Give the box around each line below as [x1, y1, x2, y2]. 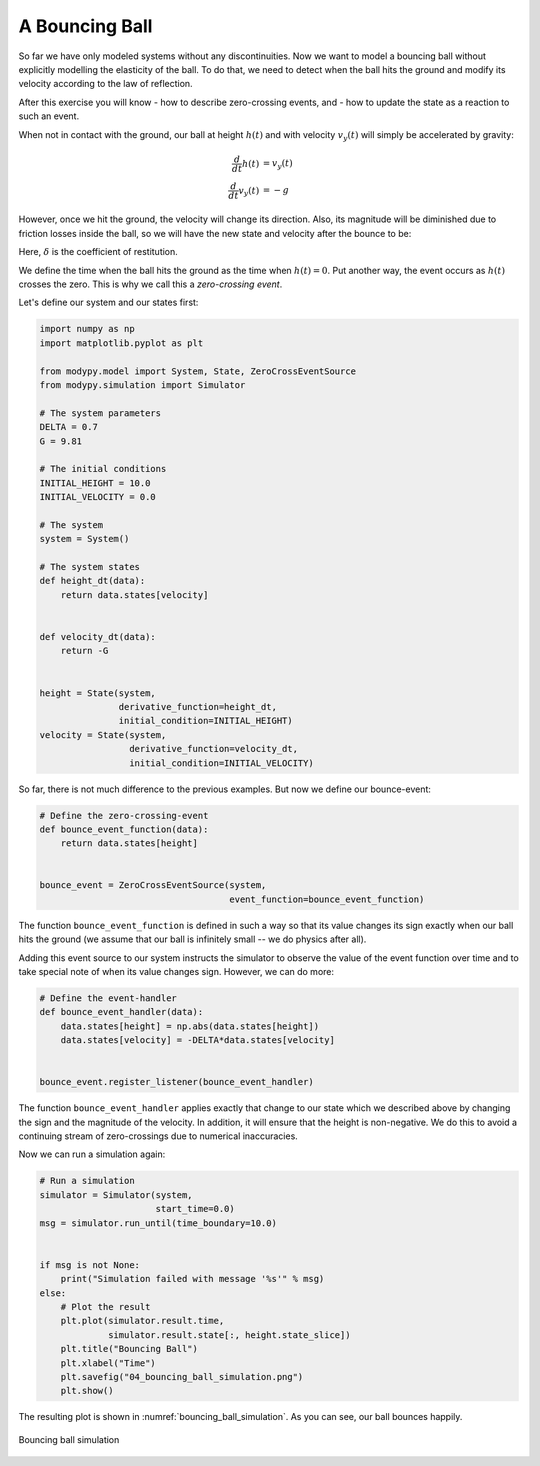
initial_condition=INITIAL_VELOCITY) [128, 757, 314, 769]
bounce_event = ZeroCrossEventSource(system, [39, 880, 267, 891]
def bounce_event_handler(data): [39, 1006, 204, 1018]
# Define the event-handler [39, 992, 177, 1004]
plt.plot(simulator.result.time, [60, 1315, 225, 1327]
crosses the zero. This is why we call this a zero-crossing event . [18, 278, 283, 290]
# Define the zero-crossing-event [39, 810, 209, 821]
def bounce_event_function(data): [39, 823, 209, 835]
